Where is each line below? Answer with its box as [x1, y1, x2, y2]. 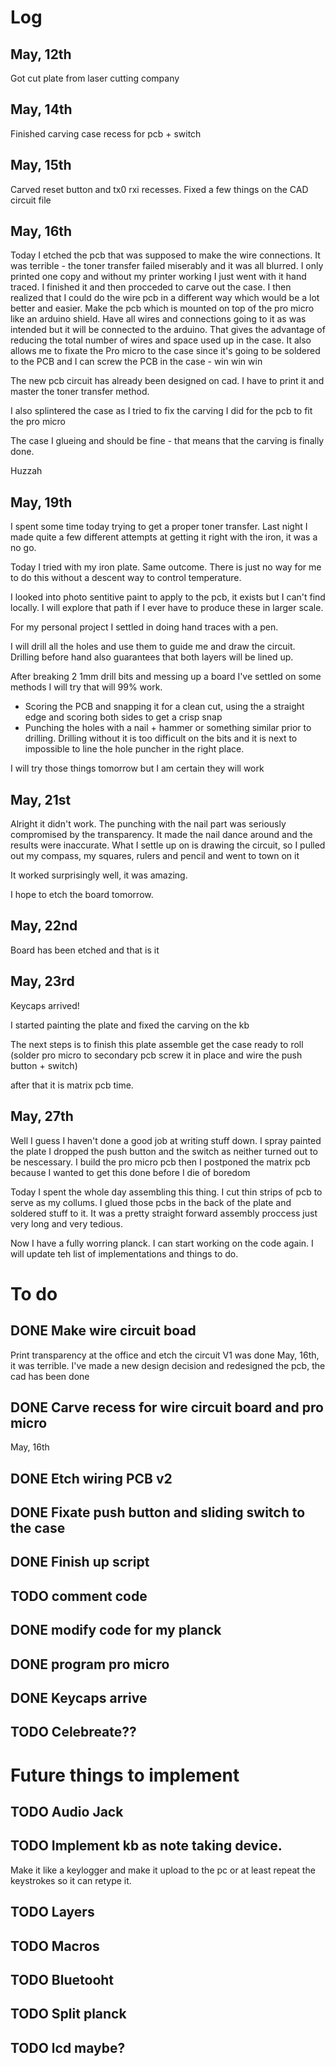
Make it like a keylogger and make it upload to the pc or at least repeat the [10, 1864, 316, 1876]
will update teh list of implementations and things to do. [10, 1247, 239, 1260]
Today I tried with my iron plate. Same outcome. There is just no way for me [10, 561, 322, 573]
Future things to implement [10, 1764, 240, 1786]
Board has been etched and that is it [10, 944, 160, 956]
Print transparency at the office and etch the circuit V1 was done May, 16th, [10, 1349, 320, 1361]
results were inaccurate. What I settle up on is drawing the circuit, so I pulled [10, 839, 326, 851]
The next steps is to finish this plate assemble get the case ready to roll [10, 1038, 304, 1050]
